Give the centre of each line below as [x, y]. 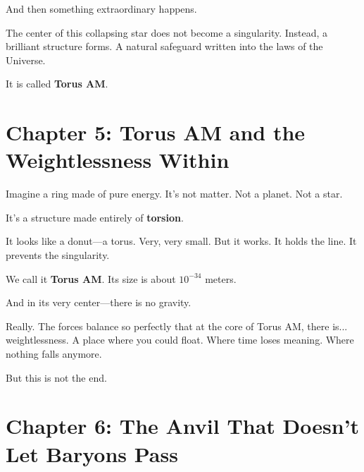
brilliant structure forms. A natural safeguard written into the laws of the [164, 46]
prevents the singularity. [58, 255]
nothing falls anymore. [54, 354]
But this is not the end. [56, 377]
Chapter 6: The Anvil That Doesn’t [183, 426]
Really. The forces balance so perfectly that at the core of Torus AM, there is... [177, 326]
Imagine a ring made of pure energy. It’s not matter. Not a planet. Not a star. [174, 194]
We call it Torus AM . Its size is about [91, 278]
